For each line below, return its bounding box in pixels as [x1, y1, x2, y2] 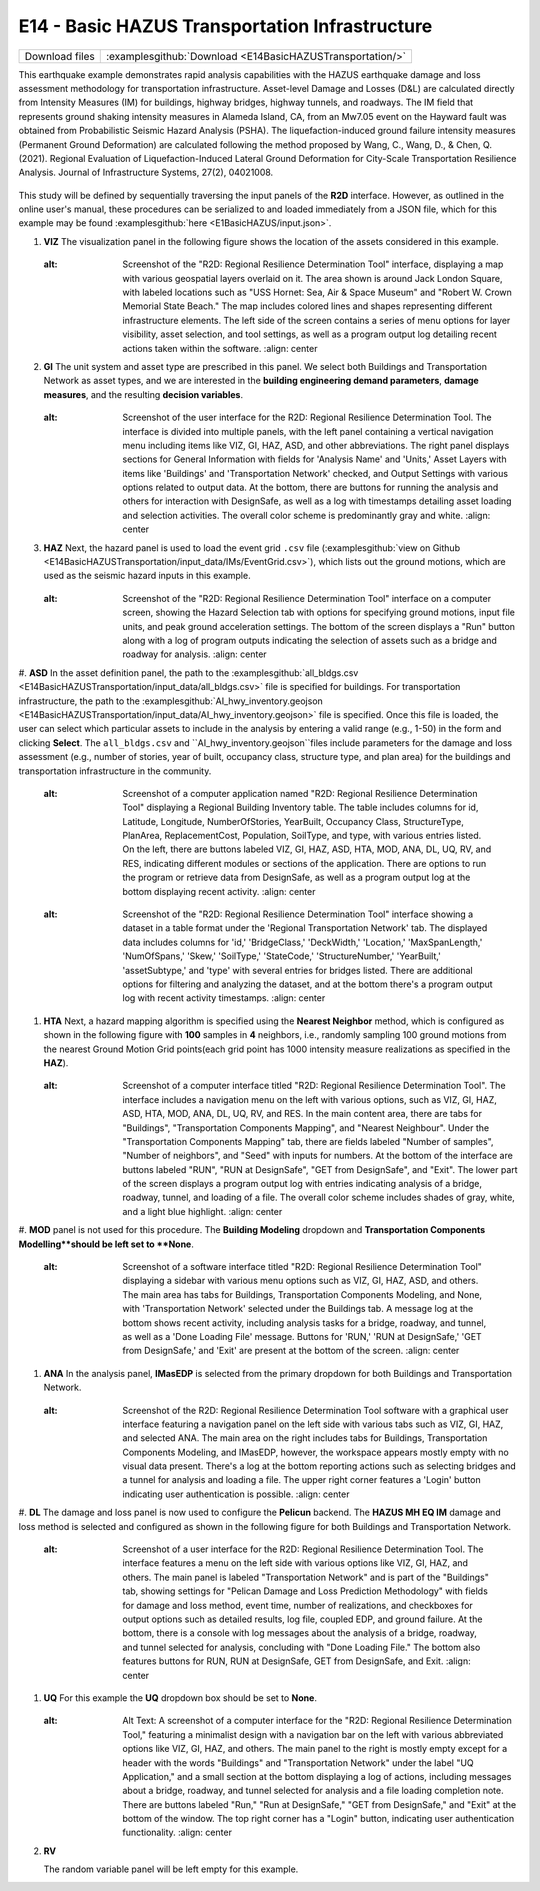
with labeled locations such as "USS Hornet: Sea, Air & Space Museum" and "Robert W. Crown [122, 286, 512, 299]
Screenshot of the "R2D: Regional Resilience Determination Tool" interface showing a [122, 908, 474, 920]
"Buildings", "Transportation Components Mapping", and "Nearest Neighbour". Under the [122, 1121, 490, 1134]
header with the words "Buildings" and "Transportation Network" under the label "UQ [122, 1756, 474, 1769]
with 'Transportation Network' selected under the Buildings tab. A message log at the [122, 1303, 474, 1315]
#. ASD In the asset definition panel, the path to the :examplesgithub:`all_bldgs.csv [18, 666, 359, 679]
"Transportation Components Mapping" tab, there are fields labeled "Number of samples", [122, 1135, 494, 1147]
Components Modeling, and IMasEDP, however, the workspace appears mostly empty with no [122, 1446, 509, 1458]
